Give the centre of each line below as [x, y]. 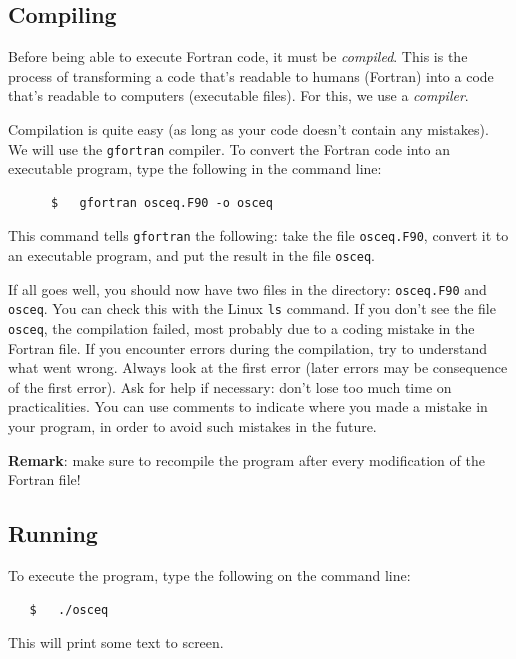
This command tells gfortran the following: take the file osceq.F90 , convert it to [258, 235]
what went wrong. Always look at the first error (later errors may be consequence [258, 367]
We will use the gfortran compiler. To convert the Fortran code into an [229, 148]
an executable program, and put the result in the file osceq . [191, 255]
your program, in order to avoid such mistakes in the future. [192, 426]
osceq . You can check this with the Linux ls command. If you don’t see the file [252, 308]
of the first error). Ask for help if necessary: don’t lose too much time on [230, 386]
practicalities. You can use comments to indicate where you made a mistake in [248, 406]
